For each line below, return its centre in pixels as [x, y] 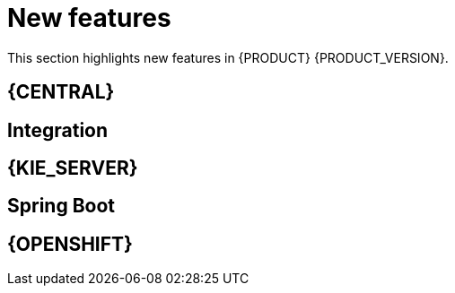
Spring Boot [61, 206]
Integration [58, 130]
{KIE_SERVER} [73, 168]
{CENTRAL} [61, 92]
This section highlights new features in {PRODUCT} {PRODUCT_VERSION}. [228, 57]
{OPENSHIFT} [70, 244]
